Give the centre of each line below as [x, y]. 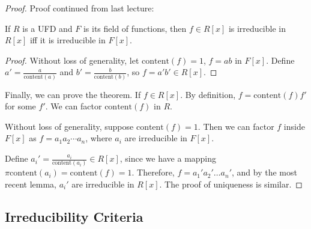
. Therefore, [153, 172]
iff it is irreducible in [68, 40]
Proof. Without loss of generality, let [72, 60]
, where [99, 138]
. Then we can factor [236, 126]
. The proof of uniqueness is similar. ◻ [231, 184]
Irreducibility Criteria [74, 216]
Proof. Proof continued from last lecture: [80, 8]
